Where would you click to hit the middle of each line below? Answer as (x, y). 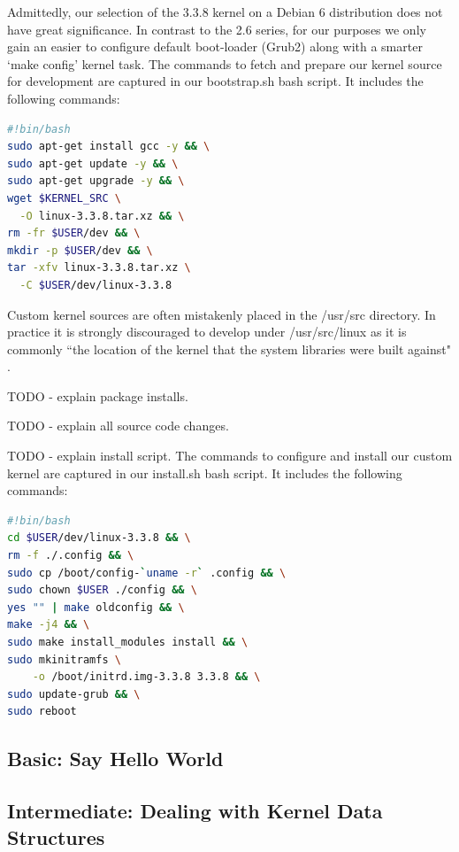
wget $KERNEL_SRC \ (64, 198)
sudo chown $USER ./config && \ (102, 590)
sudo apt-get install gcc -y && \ (109, 147)
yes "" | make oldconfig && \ (96, 607)
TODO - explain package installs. (98, 395)
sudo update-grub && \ (74, 694)
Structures (56, 837)
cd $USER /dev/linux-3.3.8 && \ (99, 538)
